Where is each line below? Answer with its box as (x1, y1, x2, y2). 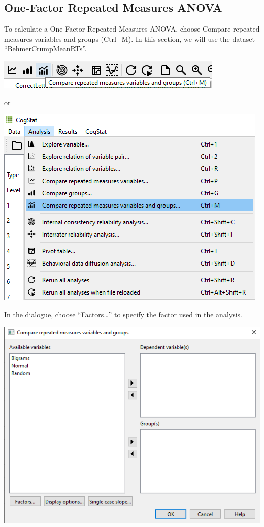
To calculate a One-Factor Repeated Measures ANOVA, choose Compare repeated (4, 23, 260, 34)
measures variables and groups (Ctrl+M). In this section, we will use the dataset (4, 33, 255, 44)
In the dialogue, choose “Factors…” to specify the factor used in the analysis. (4, 309, 242, 319)
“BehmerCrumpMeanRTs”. (4, 43, 87, 54)
